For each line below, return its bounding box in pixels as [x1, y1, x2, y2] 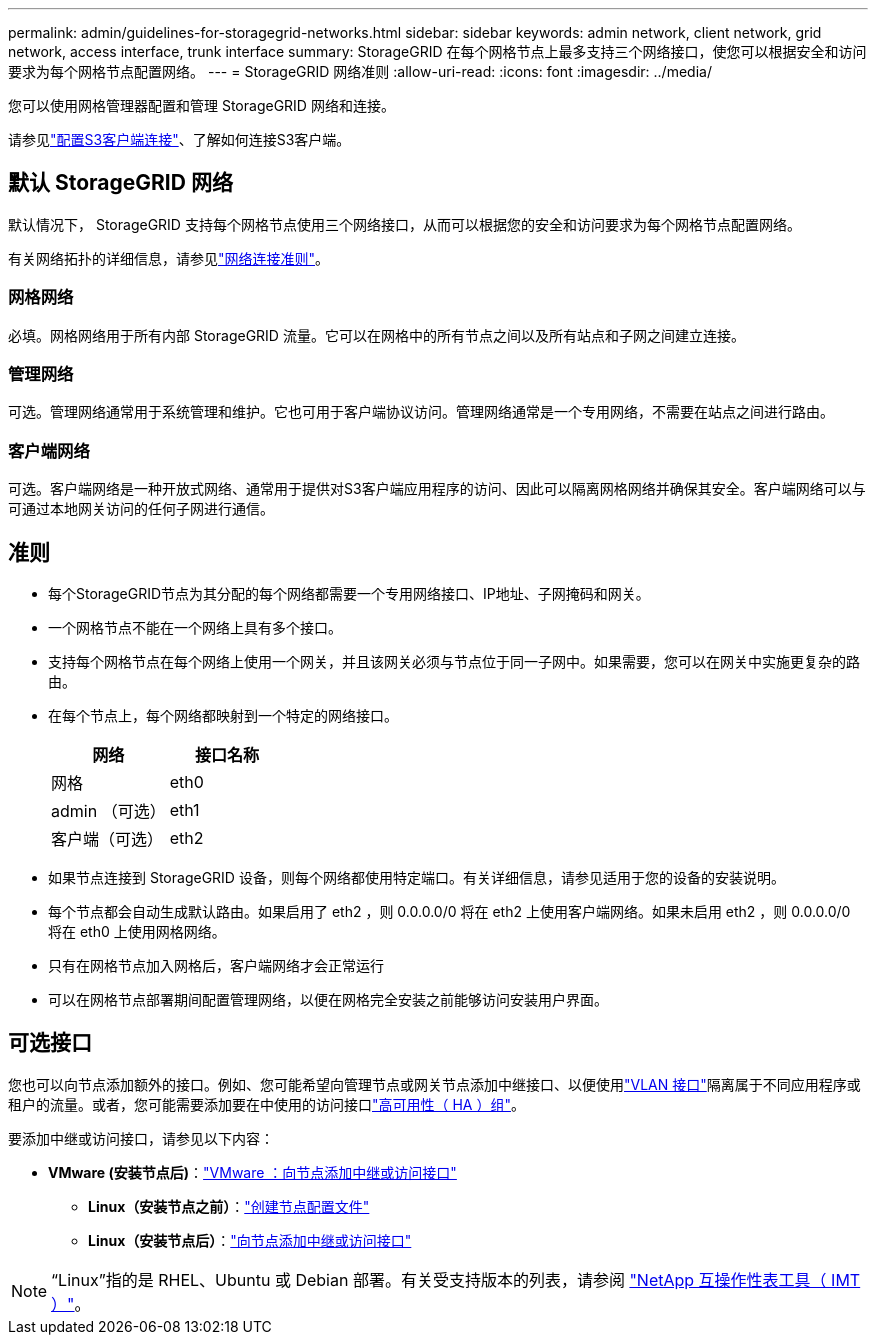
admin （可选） [51, 800, 166, 821]
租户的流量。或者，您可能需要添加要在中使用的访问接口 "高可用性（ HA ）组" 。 [8, 1095, 525, 1113]
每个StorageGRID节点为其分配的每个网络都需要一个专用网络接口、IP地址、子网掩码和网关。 [48, 584, 650, 602]
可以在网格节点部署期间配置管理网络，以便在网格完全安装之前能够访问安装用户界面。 [48, 990, 608, 1008]
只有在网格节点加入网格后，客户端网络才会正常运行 [48, 956, 384, 974]
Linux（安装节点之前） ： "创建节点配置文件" [88, 1197, 370, 1215]
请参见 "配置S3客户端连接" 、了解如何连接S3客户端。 [8, 131, 351, 148]
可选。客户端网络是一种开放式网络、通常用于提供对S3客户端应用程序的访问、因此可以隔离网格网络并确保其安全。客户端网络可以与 [8, 480, 866, 498]
